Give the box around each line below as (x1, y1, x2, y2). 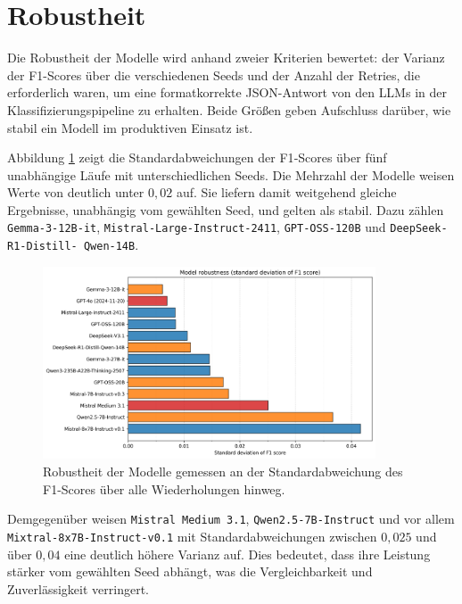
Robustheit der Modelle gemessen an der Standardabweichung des (43, 462, 403, 481)
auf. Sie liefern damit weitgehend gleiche (176, 183, 397, 202)
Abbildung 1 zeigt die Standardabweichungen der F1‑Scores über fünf (7, 148, 387, 167)
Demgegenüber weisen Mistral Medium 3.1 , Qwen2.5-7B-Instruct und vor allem (7, 509, 455, 528)
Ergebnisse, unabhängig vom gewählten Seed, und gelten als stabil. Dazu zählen (7, 200, 444, 219)
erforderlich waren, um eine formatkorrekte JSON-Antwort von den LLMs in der (7, 83, 447, 102)
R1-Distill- (7, 240, 78, 253)
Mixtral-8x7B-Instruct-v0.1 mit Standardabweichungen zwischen (7, 526, 377, 545)
